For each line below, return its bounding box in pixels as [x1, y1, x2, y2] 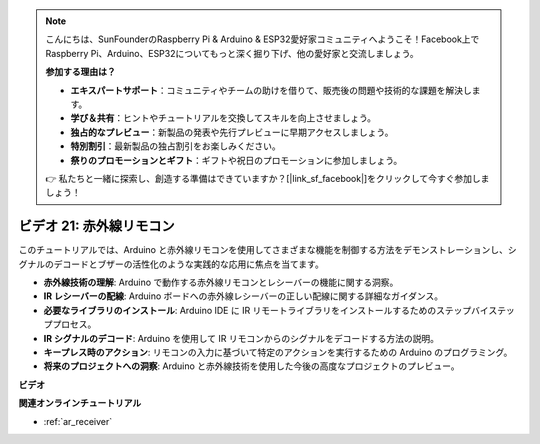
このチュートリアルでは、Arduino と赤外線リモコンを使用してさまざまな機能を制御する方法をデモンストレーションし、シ [18, 244, 517, 256]
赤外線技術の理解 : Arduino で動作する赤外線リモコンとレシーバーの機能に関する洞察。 [43, 276, 399, 288]
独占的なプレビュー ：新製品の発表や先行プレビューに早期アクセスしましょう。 [70, 126, 394, 138]
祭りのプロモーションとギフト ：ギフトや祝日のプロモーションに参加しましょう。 [70, 154, 403, 166]
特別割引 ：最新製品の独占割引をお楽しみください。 [70, 140, 281, 152]
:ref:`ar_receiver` [43, 415, 113, 427]
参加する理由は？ [45, 66, 116, 78]
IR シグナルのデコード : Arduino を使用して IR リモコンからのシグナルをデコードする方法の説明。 [43, 332, 440, 344]
